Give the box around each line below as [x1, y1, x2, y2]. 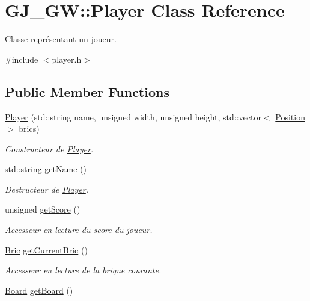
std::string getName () [5, 163, 87, 175]
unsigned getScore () [5, 203, 81, 216]
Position [275, 110, 305, 123]
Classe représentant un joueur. [5, 33, 117, 45]
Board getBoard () [5, 284, 73, 296]
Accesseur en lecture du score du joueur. [5, 223, 153, 236]
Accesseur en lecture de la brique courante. [5, 264, 162, 276]
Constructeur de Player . [5, 142, 94, 155]
